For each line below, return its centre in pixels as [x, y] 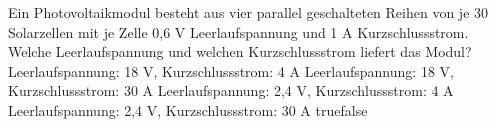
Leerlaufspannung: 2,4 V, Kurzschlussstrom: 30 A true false [188, 109]
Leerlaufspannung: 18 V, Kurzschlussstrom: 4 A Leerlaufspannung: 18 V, [231, 70]
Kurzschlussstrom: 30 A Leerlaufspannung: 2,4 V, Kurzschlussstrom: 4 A [231, 90]
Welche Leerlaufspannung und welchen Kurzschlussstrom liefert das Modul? [240, 51]
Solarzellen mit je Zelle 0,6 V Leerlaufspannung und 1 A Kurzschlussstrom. [238, 31]
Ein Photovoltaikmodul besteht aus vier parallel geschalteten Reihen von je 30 [248, 12]
